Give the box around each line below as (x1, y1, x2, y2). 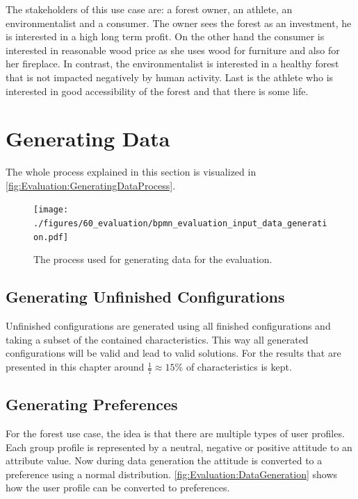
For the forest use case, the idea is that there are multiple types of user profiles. (6, 426, 345, 441)
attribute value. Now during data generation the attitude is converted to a (6, 453, 323, 468)
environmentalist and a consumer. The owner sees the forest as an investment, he (6, 15, 352, 30)
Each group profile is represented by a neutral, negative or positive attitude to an (6, 439, 352, 454)
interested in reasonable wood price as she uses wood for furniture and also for (6, 42, 340, 57)
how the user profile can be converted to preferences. (6, 480, 230, 495)
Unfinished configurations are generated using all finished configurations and (6, 319, 331, 333)
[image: (33, 205, 69, 215)
